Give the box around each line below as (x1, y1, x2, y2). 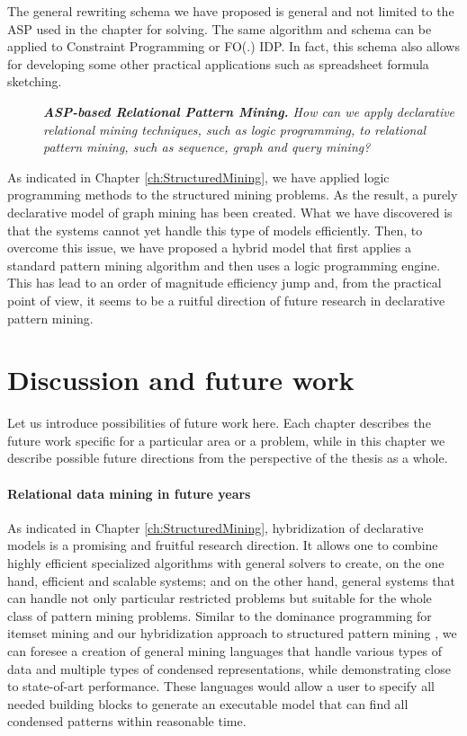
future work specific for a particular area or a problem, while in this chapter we (7, 430, 445, 449)
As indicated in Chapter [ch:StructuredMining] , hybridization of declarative (7, 518, 424, 536)
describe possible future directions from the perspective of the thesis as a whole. (7, 448, 448, 467)
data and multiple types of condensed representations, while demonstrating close (7, 659, 451, 678)
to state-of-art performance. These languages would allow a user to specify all (7, 677, 435, 696)
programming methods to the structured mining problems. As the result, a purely (7, 185, 458, 204)
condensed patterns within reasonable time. (7, 712, 247, 731)
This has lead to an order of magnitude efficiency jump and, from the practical (7, 273, 442, 292)
